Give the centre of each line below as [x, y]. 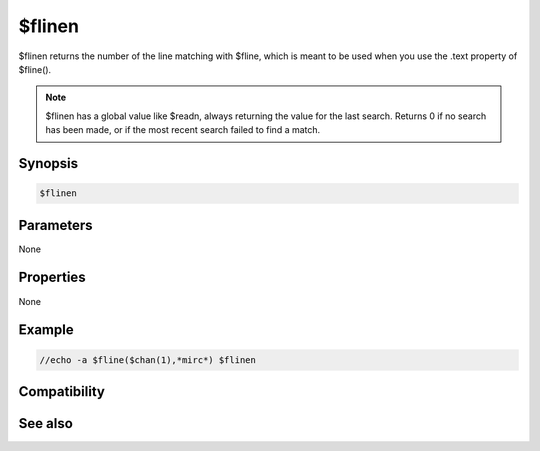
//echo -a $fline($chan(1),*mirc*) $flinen [148, 359]
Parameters [55, 225]
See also [46, 423]
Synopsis [48, 163]
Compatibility [61, 391]
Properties [52, 277]
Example [46, 330]
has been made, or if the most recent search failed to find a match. [183, 130]
